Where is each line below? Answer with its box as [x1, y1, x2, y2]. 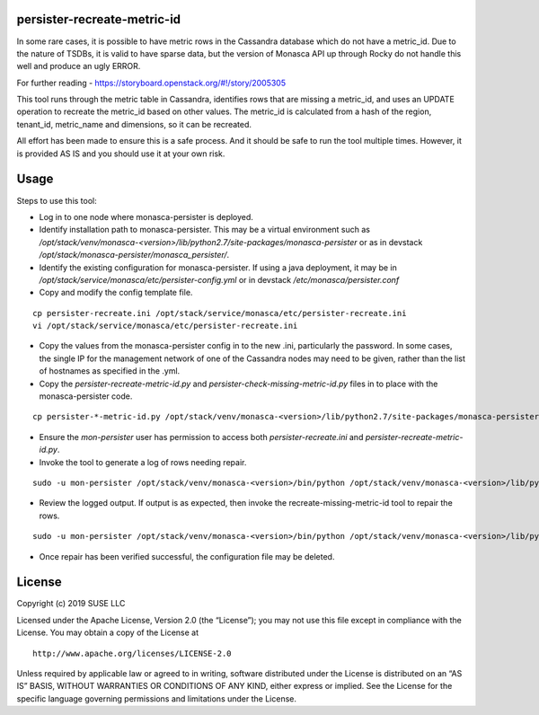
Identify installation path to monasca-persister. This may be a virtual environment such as [39, 225, 370, 235]
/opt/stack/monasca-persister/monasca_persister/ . [39, 250, 230, 260]
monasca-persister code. [39, 391, 133, 402]
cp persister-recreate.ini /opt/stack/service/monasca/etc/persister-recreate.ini [32, 308, 407, 318]
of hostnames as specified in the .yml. [39, 366, 181, 376]
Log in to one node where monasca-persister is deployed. [39, 211, 253, 222]
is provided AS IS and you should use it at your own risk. [16, 148, 225, 159]
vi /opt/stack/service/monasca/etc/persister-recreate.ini [32, 321, 298, 331]
